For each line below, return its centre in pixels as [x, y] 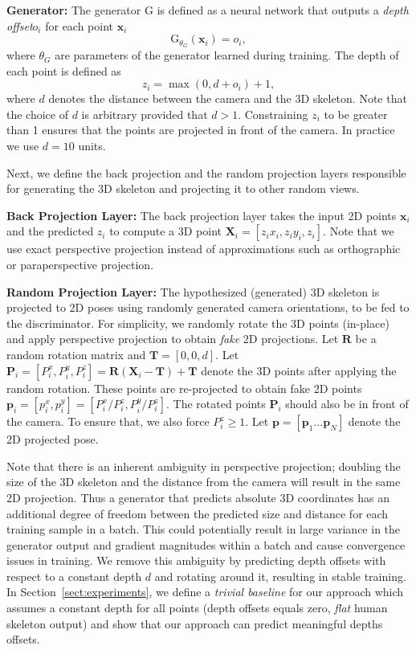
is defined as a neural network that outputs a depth [283, 10]
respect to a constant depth [74, 576]
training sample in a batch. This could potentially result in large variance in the [204, 529]
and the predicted [50, 231]
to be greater [356, 114]
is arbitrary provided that [145, 114]
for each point [80, 25]
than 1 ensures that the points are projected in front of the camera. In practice [201, 130]
